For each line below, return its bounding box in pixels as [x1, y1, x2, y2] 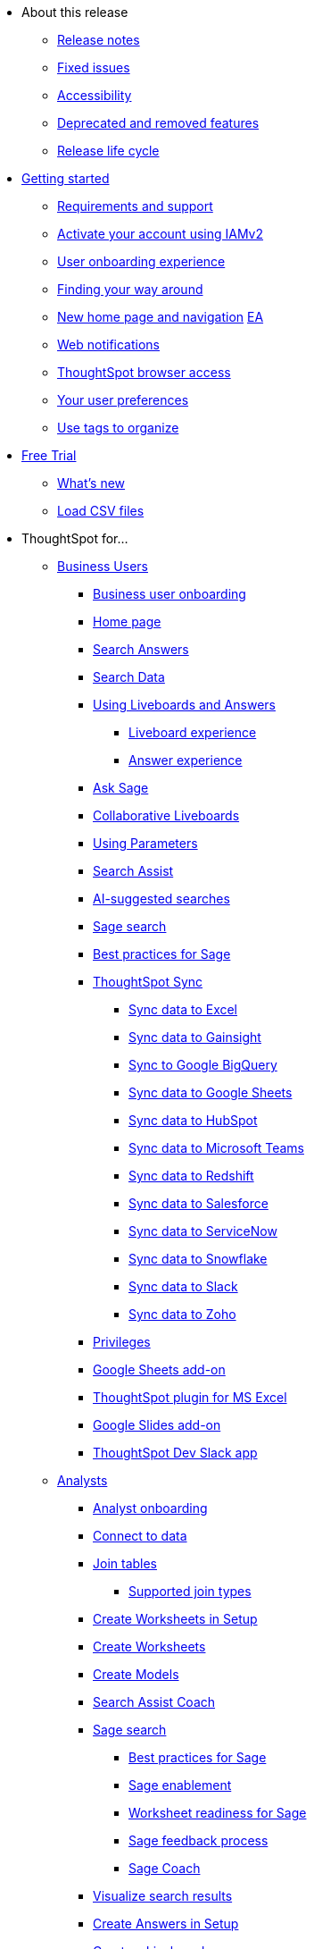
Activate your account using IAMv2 [57, 226, 264, 241]
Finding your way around [57, 281, 203, 297]
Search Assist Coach [93, 1694, 216, 1710]
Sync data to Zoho [128, 1306, 236, 1322]
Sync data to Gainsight [128, 1029, 261, 1045]
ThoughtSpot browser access [57, 365, 231, 380]
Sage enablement [128, 1777, 232, 1793]
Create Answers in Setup [93, 1916, 239, 1931]
